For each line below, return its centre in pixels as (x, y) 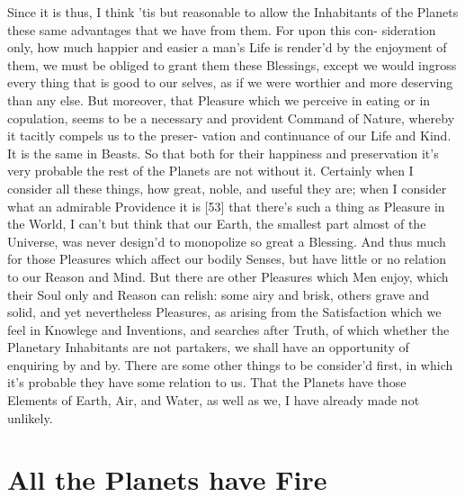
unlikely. (30, 417)
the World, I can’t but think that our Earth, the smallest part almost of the (217, 224)
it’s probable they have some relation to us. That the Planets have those (207, 382)
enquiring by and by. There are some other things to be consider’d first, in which (230, 364)
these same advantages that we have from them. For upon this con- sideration (222, 29)
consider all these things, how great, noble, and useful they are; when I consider (227, 188)
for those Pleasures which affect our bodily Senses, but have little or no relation (227, 259)
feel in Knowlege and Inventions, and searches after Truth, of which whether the (228, 329)
